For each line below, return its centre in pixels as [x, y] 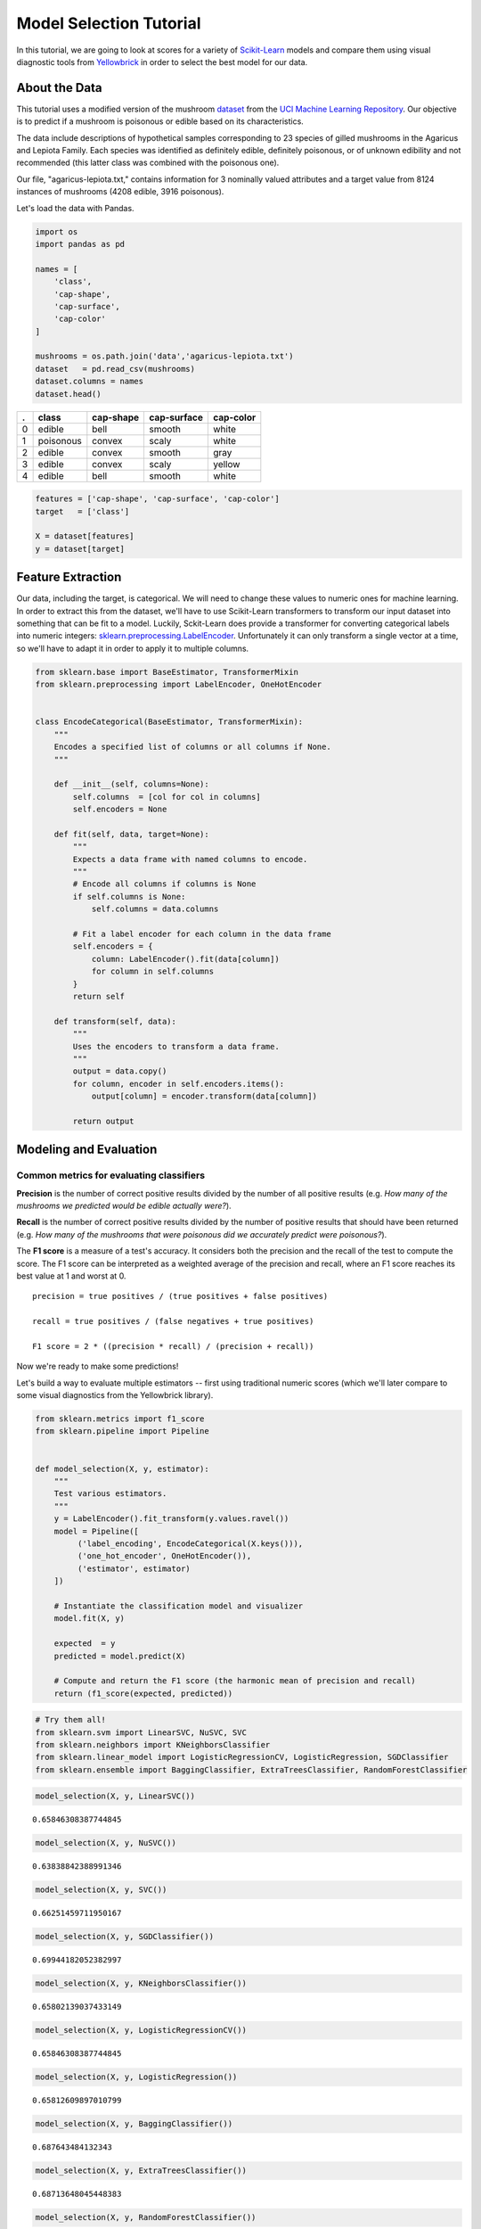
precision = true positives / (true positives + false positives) [180, 1296]
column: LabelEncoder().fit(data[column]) [185, 959]
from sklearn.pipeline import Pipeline [122, 1431]
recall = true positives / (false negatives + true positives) [173, 1321]
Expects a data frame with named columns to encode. [190, 859]
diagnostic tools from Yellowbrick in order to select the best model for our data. [162, 62]
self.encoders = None [120, 810]
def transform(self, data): [115, 1021]
